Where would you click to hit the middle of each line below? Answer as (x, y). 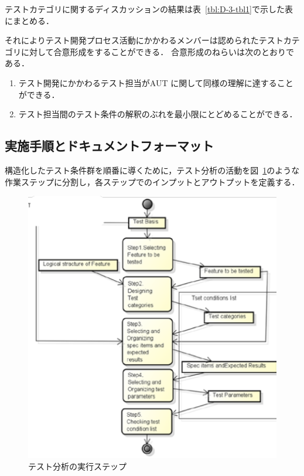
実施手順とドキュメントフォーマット (109, 146)
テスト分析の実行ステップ (77, 466)
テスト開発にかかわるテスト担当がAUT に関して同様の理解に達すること (156, 82)
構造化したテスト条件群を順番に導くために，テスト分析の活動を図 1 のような (152, 170)
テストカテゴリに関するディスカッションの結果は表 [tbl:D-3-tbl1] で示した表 (149, 9)
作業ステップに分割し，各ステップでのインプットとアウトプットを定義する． (152, 181)
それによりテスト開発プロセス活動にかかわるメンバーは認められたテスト (144, 40)
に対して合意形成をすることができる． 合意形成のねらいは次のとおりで (157, 51)
